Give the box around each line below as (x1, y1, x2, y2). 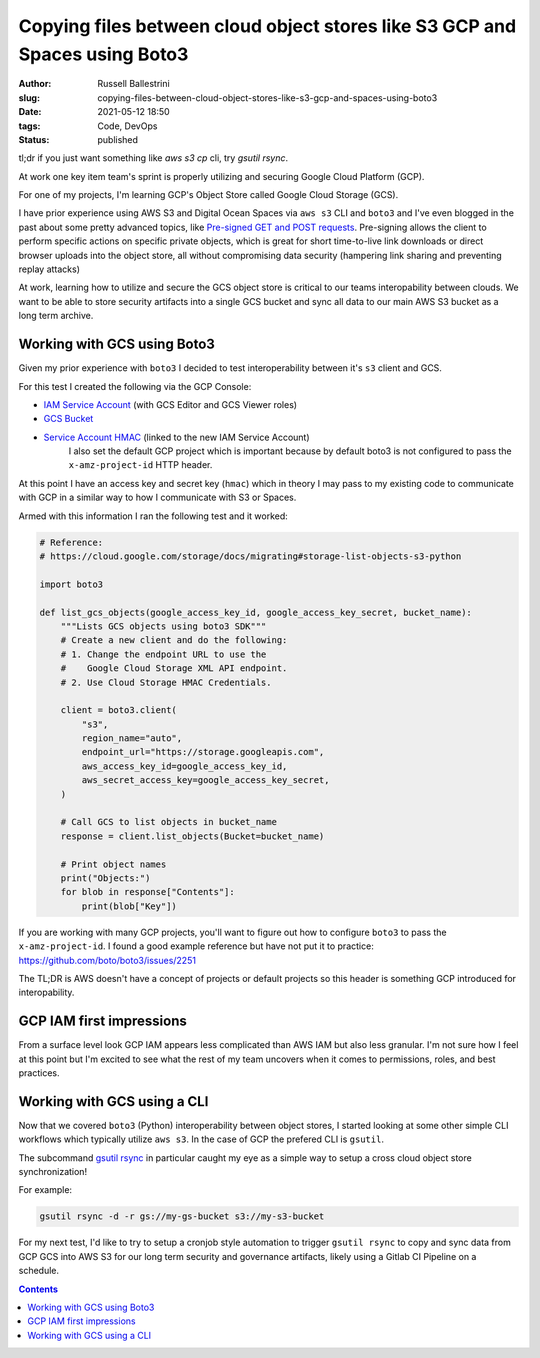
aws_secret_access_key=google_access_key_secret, (81, 775, 330, 786)
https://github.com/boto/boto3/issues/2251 (18, 954, 197, 966)
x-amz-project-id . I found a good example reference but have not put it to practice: (18, 940, 374, 952)
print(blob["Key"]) (81, 900, 177, 912)
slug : (18, 91, 40, 104)
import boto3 (39, 578, 104, 590)
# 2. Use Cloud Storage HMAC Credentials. (60, 676, 272, 688)
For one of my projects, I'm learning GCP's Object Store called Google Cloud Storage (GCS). (18, 189, 399, 201)
